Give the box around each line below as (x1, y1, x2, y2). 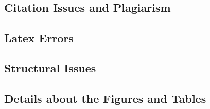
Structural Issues (4, 60, 96, 76)
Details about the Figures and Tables (4, 90, 206, 106)
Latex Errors (4, 30, 74, 46)
